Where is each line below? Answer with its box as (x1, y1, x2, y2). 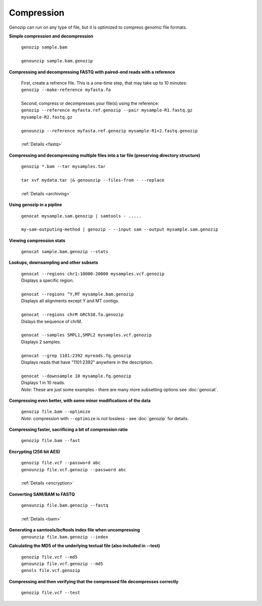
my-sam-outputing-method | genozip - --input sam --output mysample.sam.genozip (21, 227, 218, 232)
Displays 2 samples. (21, 339, 62, 345)
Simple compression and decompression (9, 33, 94, 39)
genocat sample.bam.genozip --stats (21, 249, 109, 255)
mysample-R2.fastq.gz (21, 114, 73, 120)
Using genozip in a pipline (9, 202, 63, 208)
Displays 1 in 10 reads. (21, 380, 65, 386)
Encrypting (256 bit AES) (9, 448, 61, 455)
